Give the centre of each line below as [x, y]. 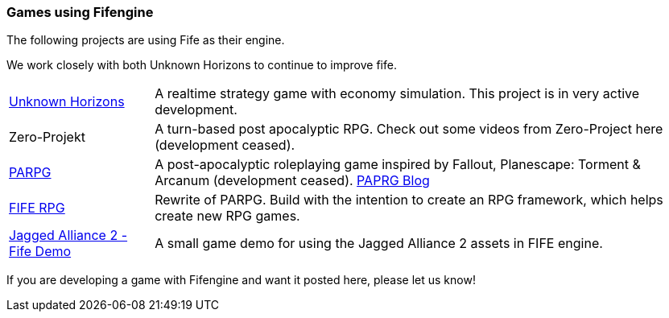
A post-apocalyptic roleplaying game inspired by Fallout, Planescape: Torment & [398, 165]
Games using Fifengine [80, 12]
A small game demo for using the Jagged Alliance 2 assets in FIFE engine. [379, 244]
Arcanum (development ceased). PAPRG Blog [292, 181]
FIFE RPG [37, 208]
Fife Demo [40, 252]
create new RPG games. [227, 216]
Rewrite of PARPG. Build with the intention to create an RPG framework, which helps [409, 200]
